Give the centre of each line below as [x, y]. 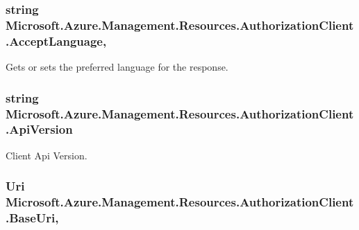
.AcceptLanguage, [56, 41]
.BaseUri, [32, 218]
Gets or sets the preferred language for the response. [117, 67]
